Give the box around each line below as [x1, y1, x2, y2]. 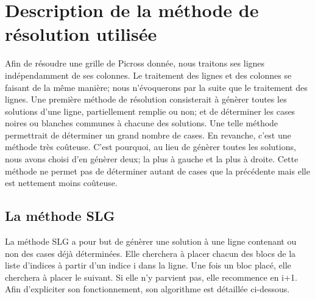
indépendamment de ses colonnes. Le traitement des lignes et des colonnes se [5, 68, 292, 81]
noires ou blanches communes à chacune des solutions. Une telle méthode [5, 117, 278, 129]
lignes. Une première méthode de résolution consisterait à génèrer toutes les [5, 93, 287, 106]
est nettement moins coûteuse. [5, 176, 118, 189]
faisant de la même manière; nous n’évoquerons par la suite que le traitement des [5, 81, 308, 93]
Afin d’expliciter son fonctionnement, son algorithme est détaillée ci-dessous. [5, 283, 290, 295]
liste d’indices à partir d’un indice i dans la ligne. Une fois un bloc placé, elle [5, 259, 291, 272]
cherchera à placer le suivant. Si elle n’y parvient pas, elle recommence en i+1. [5, 270, 297, 283]
